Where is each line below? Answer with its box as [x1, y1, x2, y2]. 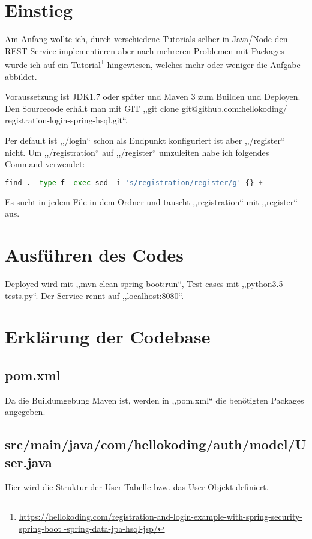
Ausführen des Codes [5, 242, 184, 266]
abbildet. [5, 70, 37, 82]
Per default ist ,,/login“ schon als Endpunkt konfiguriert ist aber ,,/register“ [5, 134, 285, 146]
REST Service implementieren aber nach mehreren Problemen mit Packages [5, 44, 284, 57]
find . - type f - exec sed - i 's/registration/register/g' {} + [5, 178, 263, 187]
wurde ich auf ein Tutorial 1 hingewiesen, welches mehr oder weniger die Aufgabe [5, 57, 301, 70]
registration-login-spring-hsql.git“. [5, 114, 128, 126]
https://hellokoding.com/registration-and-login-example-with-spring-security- [19, 510, 303, 523]
